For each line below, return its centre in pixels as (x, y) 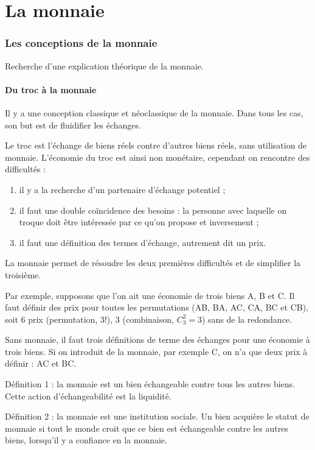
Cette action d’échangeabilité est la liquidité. (88, 396)
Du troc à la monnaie (51, 89)
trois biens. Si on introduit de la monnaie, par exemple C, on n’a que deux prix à (156, 351)
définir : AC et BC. (41, 363)
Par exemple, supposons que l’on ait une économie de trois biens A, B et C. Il (150, 295)
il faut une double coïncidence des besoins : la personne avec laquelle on (153, 210)
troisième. (23, 274)
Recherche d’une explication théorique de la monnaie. (104, 65)
